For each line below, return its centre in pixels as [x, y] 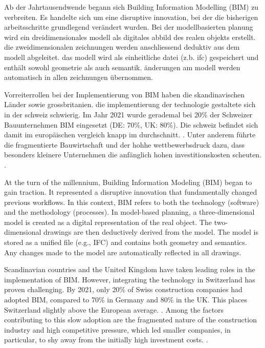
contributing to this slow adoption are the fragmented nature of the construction [130, 320]
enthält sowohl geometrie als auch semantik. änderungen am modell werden [122, 67]
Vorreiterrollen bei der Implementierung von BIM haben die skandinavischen [125, 94]
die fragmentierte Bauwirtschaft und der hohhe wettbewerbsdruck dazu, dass [125, 144]
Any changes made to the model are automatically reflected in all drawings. [123, 252]
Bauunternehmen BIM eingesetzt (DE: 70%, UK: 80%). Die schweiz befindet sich [131, 124]
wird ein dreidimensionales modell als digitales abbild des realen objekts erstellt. [130, 37]
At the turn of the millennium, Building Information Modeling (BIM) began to [128, 182]
